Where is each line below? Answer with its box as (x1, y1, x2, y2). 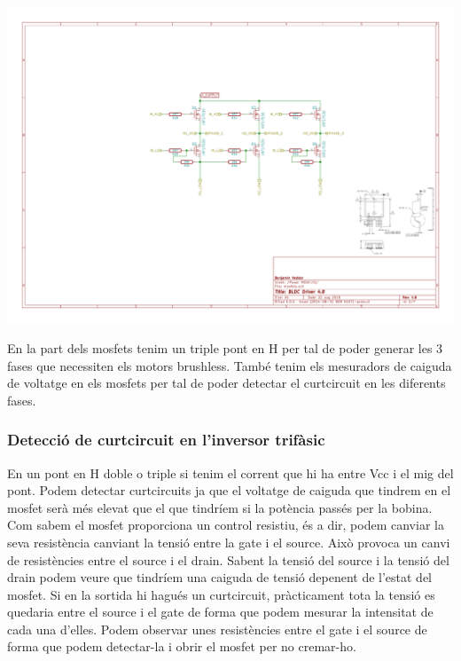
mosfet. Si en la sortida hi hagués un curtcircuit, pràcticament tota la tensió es (7, 585, 435, 603)
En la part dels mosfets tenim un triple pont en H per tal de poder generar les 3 (7, 338, 443, 357)
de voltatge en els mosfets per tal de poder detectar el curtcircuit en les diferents (7, 374, 446, 392)
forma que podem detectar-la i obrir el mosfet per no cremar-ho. (7, 637, 356, 656)
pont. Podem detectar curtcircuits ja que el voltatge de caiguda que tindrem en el (7, 481, 451, 500)
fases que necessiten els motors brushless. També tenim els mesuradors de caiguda (7, 356, 452, 374)
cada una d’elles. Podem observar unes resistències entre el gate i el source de (7, 619, 427, 638)
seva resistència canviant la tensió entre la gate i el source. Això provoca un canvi (7, 532, 450, 551)
